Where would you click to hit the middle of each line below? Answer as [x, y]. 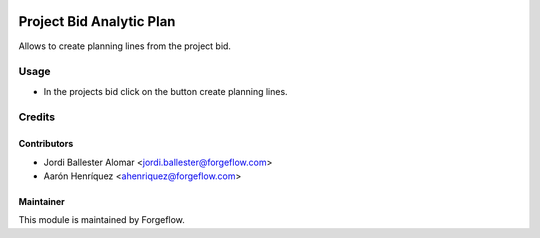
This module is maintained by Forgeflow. [101, 220]
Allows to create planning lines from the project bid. [125, 46]
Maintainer [41, 201]
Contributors [46, 144]
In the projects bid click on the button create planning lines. [166, 91]
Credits [36, 117]
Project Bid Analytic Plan [97, 21]
